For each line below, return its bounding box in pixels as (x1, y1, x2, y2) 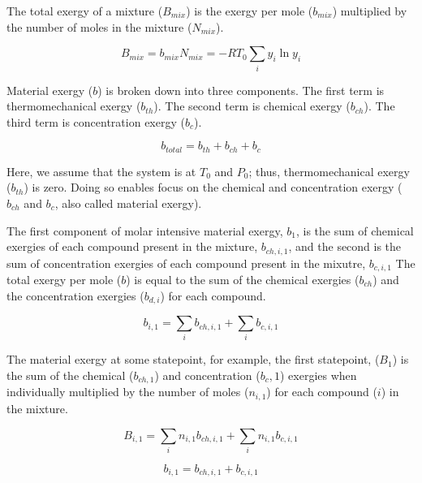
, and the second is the (288, 238, 402, 255)
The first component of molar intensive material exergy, (6, 222, 283, 239)
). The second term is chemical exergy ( (153, 97, 351, 114)
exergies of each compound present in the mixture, (6, 238, 258, 255)
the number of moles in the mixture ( (6, 18, 192, 35)
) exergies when (280, 367, 357, 383)
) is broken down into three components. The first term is (97, 81, 385, 98)
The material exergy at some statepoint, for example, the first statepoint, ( (6, 351, 380, 368)
